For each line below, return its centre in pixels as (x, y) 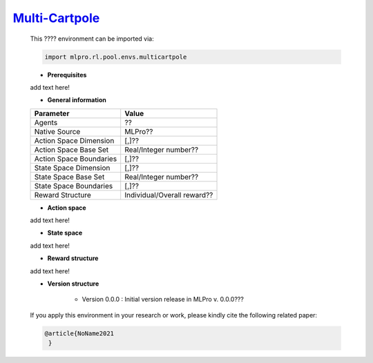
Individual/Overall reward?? (169, 195)
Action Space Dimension (74, 140)
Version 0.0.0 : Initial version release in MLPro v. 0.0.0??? (163, 300)
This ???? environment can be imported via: (92, 39)
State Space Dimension (72, 168)
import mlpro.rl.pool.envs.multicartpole (116, 57)
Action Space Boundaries (76, 159)
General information (77, 100)
